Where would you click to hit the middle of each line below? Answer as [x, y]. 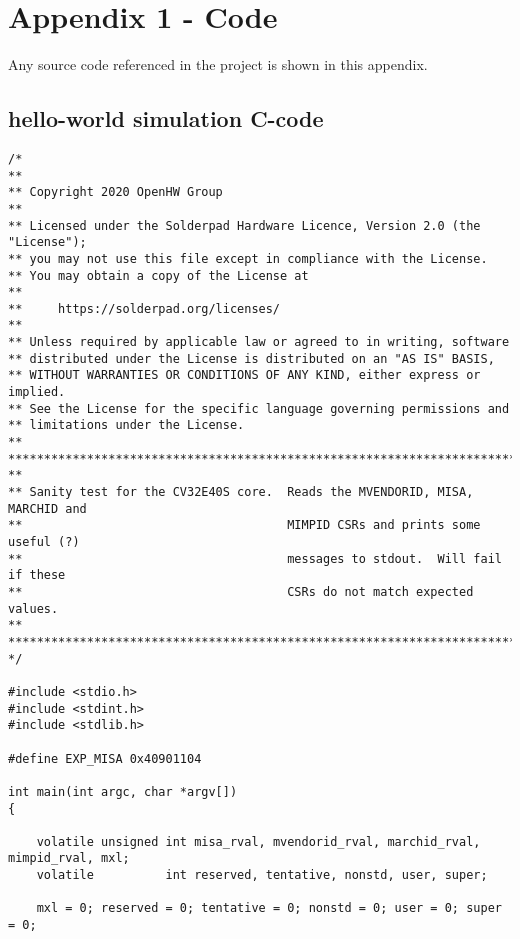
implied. [37, 392]
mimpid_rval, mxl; [69, 858]
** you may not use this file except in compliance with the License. [248, 258]
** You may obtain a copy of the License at [158, 275]
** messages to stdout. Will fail [255, 558]
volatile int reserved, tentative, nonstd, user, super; [262, 875]
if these [37, 575]
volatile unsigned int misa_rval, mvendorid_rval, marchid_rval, [258, 841]
